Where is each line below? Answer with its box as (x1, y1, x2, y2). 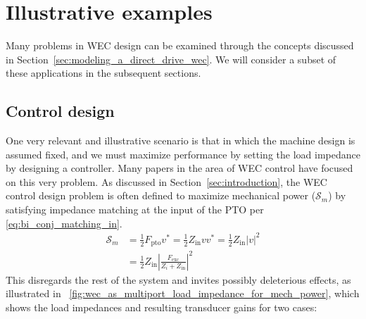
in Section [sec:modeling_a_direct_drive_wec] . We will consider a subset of (6, 51, 336, 66)
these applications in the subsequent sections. (6, 65, 201, 80)
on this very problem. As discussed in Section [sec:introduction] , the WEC (6, 174, 327, 189)
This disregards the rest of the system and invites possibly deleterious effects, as (6, 272, 351, 287)
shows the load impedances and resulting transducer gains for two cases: (6, 299, 317, 314)
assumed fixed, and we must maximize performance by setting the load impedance (6, 146, 360, 161)
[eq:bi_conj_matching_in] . (6, 215, 122, 230)
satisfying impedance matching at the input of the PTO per (6, 202, 264, 217)
